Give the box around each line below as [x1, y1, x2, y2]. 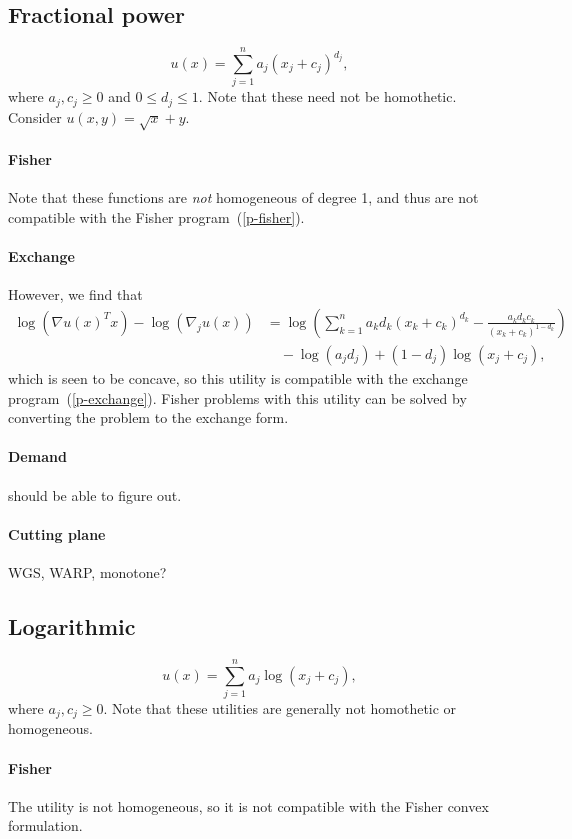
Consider [8, 106, 62, 127]
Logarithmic [8, 610, 136, 641]
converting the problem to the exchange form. [8, 407, 289, 428]
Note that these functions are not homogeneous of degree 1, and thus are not [8, 187, 479, 208]
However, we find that [8, 284, 143, 305]
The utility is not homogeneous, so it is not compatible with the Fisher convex [8, 795, 489, 816]
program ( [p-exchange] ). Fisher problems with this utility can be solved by [8, 387, 467, 408]
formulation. [8, 815, 83, 836]
